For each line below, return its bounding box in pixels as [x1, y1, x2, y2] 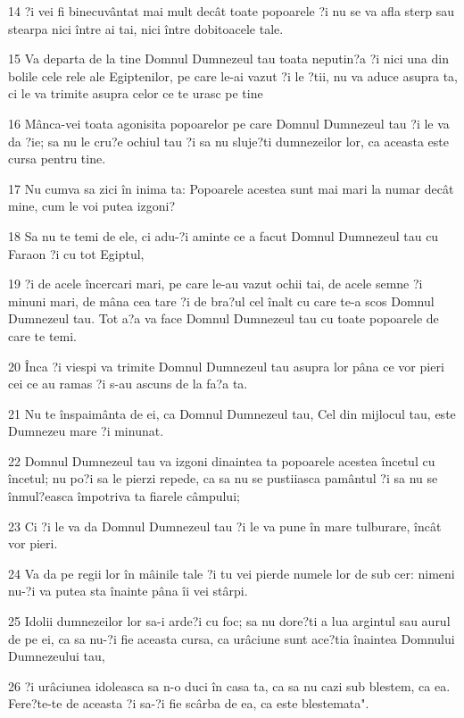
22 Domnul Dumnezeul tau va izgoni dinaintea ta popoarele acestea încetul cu [8, 451, 435, 470]
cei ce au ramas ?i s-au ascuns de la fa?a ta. [8, 374, 248, 393]
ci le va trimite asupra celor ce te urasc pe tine [8, 84, 263, 103]
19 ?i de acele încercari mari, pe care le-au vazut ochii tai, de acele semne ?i [8, 274, 423, 293]
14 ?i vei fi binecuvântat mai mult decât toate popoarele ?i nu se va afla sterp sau [8, 2, 454, 20]
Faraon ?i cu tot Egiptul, [8, 244, 145, 263]
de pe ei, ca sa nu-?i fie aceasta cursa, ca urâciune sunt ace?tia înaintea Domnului [8, 629, 455, 647]
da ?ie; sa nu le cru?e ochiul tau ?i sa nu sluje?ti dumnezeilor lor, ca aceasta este [8, 131, 449, 150]
